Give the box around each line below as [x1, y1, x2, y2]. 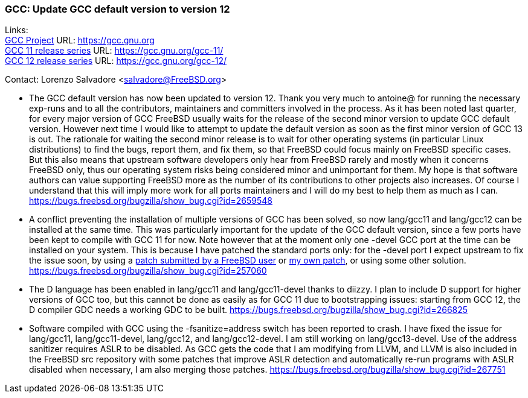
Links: [5, 25, 28, 36]
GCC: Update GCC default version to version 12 [5, 3, 230, 15]
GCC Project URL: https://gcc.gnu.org [5, 35, 155, 46]
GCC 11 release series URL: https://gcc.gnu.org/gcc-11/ [5, 45, 224, 56]
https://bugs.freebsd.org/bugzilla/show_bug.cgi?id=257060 [29, 265, 267, 276]
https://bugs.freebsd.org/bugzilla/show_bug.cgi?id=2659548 [29, 195, 272, 206]
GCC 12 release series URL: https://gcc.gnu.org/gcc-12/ [5, 55, 227, 66]
